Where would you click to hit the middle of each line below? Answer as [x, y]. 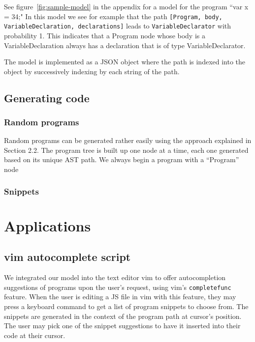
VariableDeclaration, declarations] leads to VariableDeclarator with [118, 26]
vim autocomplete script [67, 257]
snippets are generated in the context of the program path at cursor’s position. [123, 316]
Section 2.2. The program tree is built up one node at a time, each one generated [126, 150]
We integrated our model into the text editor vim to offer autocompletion [115, 277]
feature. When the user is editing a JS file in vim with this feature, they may [120, 297]
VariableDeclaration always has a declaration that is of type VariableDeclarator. [125, 45]
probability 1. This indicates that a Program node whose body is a [105, 35]
